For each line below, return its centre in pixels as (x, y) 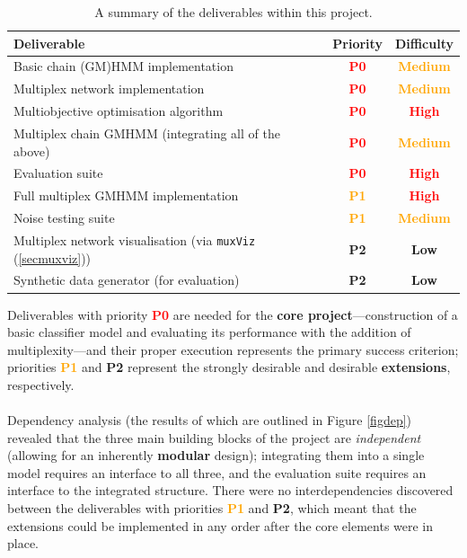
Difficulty (424, 43)
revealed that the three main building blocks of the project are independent (214, 437)
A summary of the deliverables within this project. (233, 12)
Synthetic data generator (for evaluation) (127, 280)
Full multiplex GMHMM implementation (126, 195)
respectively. (41, 384)
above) (32, 151)
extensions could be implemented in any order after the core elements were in (220, 525)
